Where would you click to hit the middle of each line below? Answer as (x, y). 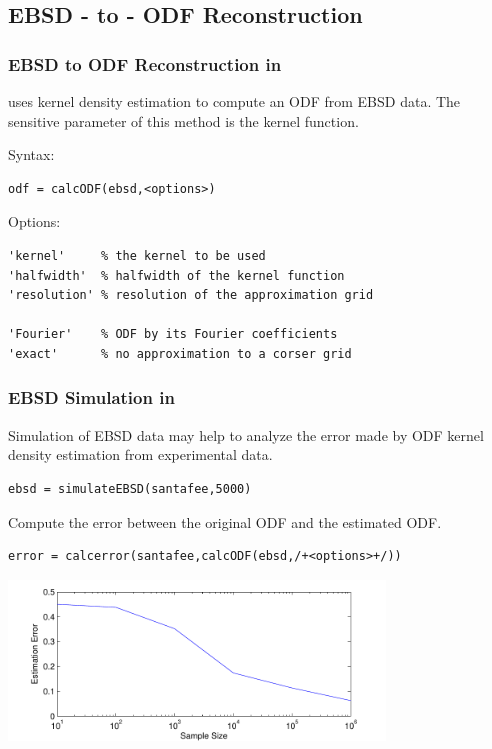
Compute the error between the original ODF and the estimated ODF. (225, 521)
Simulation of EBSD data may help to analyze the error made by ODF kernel (246, 434)
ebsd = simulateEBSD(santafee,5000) (130, 488)
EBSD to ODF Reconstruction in (145, 63)
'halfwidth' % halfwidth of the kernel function (176, 275)
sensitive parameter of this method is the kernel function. (183, 120)
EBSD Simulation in (91, 397)
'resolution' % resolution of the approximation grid (191, 295)
